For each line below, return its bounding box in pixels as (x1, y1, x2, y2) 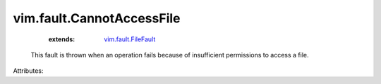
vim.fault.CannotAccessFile (13, 10, 181, 26)
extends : (48, 35, 75, 43)
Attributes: (13, 66, 44, 75)
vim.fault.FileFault (104, 35, 156, 43)
